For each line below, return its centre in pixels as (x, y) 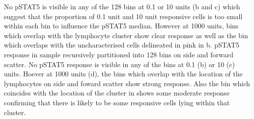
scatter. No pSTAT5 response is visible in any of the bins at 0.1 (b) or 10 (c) (119, 64)
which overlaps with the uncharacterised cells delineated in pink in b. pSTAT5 (122, 45)
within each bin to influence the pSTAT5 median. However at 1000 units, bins (121, 26)
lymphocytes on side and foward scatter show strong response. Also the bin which (127, 83)
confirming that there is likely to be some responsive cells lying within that (117, 102)
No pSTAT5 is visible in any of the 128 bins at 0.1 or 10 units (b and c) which (122, 6)
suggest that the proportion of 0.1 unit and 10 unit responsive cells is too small (123, 16)
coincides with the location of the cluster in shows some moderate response (117, 93)
